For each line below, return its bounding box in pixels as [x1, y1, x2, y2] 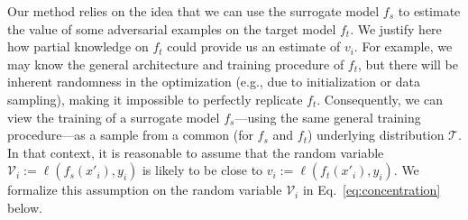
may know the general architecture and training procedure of [7, 54, 344, 73]
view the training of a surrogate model [7, 107, 220, 126]
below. [7, 197, 42, 216]
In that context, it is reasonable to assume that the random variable [7, 142, 384, 161]
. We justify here [350, 19, 442, 38]
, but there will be [358, 54, 458, 73]
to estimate [398, 2, 461, 20]
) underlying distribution [307, 125, 445, 144]
